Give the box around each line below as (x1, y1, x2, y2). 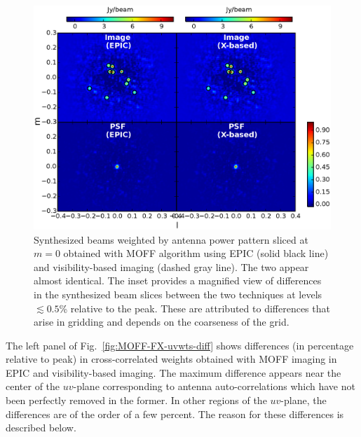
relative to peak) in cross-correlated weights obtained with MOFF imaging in (6, 352, 337, 366)
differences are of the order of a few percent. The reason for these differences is (6, 406, 344, 421)
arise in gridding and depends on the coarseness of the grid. (34, 314, 290, 329)
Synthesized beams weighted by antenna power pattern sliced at (34, 232, 308, 247)
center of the (6, 379, 60, 394)
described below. (6, 420, 76, 435)
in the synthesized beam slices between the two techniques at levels (34, 286, 322, 301)
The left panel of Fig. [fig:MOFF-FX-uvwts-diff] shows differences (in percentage (6, 338, 354, 352)
